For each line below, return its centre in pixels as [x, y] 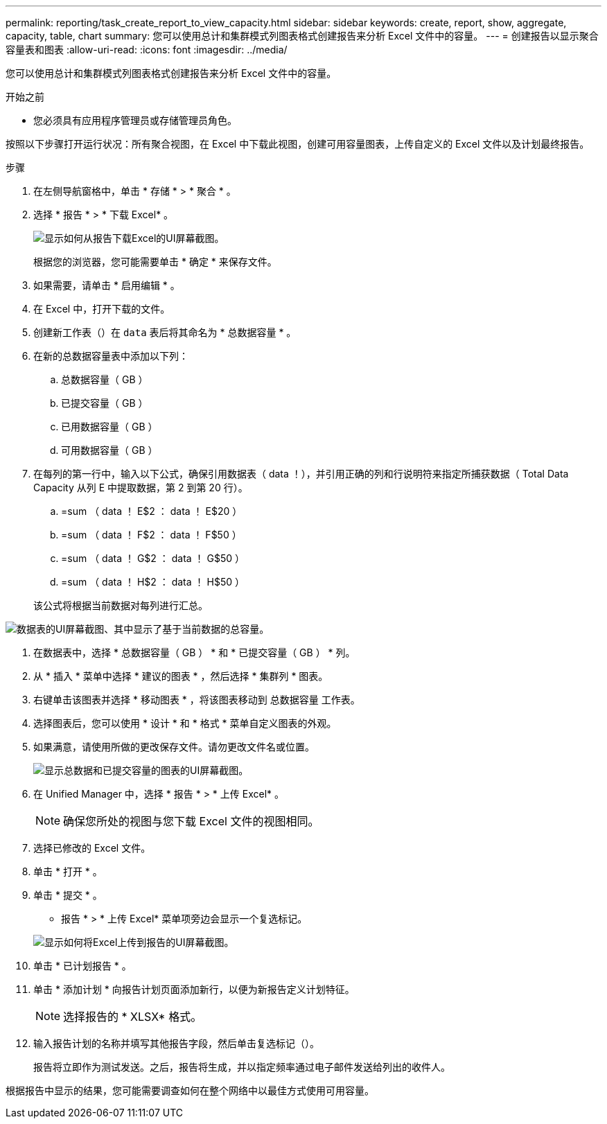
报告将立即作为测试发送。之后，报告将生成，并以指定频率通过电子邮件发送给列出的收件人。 [242, 1067]
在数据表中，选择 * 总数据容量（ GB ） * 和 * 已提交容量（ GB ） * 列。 [194, 652]
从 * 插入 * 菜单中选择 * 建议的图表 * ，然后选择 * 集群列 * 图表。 [181, 676]
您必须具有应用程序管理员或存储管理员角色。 [135, 120]
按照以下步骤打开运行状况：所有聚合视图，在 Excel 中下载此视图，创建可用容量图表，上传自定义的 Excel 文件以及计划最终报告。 [298, 144]
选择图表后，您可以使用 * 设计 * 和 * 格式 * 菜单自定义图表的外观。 [185, 723]
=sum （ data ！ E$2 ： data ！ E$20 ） [152, 511]
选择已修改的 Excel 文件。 [92, 848]
